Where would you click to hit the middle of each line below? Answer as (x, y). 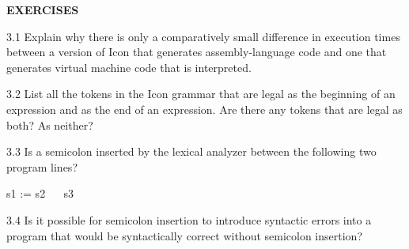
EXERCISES (43, 9)
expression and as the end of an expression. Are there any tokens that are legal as (204, 109)
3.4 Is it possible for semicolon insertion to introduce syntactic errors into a (189, 219)
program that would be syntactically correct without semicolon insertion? (184, 235)
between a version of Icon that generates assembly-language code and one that (197, 52)
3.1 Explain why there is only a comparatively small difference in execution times (203, 36)
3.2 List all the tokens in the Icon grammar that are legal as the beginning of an (201, 94)
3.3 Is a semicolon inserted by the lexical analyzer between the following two (191, 151)
